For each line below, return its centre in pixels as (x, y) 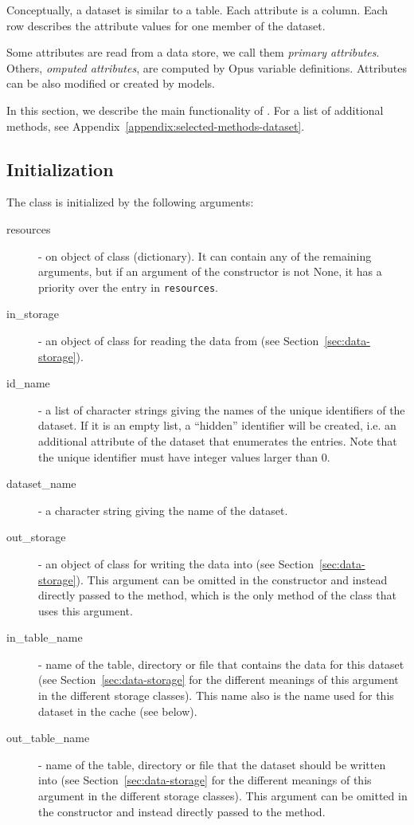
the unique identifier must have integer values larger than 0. (184, 456)
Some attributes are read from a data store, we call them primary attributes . (193, 52)
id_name (28, 383)
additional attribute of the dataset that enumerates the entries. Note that (218, 440)
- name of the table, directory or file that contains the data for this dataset (221, 664)
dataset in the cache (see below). (118, 711)
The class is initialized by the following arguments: (130, 202)
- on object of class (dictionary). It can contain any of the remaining (205, 255)
